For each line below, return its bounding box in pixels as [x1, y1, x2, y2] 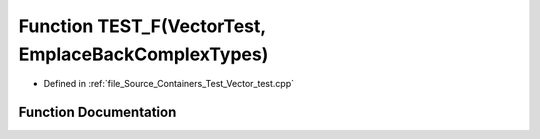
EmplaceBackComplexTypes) [18, 43, 269, 65]
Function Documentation [18, 104, 177, 121]
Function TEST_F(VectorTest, [18, 15, 267, 37]
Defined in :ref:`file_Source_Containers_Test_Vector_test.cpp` [43, 78, 295, 90]
